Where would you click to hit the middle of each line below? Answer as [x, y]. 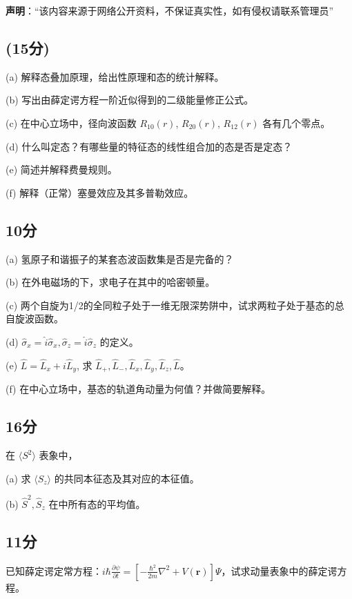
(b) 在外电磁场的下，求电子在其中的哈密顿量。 [110, 282]
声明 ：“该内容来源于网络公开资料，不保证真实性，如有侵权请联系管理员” [170, 10]
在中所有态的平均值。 [97, 503]
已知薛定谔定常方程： [54, 570]
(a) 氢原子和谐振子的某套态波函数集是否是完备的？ [120, 258]
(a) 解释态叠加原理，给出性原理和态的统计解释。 [115, 76]
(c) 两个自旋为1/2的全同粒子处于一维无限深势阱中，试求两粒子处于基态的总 [175, 305]
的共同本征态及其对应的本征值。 [127, 478]
